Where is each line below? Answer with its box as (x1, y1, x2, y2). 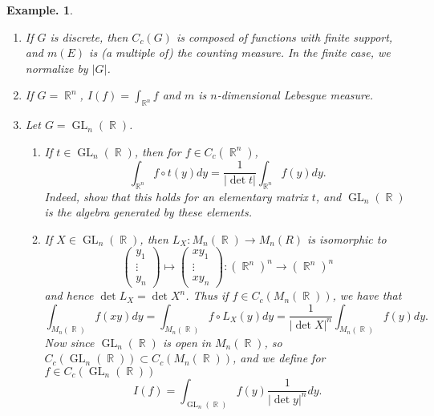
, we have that (332, 287, 402, 304)
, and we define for (233, 349, 326, 366)
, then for (134, 143, 181, 160)
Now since (44, 333, 95, 350)
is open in (162, 333, 212, 350)
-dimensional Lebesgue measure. (217, 87, 373, 103)
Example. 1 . (6, 2, 73, 18)
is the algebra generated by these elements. (44, 204, 252, 220)
